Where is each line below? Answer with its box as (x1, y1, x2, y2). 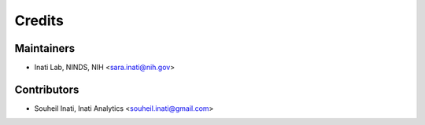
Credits (14, 12, 65, 29)
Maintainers (14, 42, 76, 55)
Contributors (14, 83, 79, 96)
